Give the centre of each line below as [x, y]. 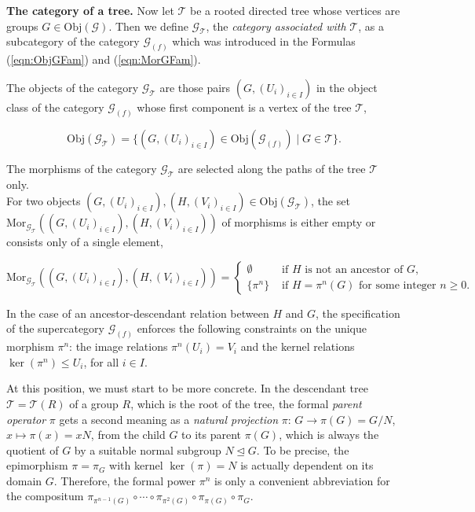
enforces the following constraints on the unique [252, 328]
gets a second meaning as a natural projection [169, 419]
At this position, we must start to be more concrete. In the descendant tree [187, 388]
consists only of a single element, [85, 242]
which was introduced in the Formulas [264, 41]
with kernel [136, 465]
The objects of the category [73, 87]
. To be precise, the [303, 449]
